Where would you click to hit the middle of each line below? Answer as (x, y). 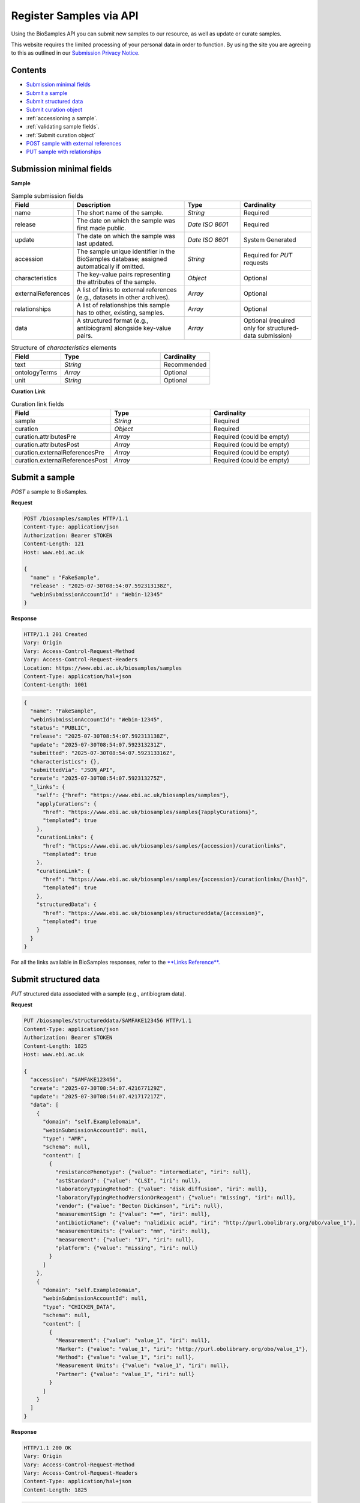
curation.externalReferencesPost (61, 461)
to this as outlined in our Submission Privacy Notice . (76, 53)
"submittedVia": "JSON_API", (73, 770)
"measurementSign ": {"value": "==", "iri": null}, (133, 1214)
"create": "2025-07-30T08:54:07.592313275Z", (98, 778)
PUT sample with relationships (64, 152)
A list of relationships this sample (123, 305)
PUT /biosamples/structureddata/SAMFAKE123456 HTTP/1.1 (108, 1021)
